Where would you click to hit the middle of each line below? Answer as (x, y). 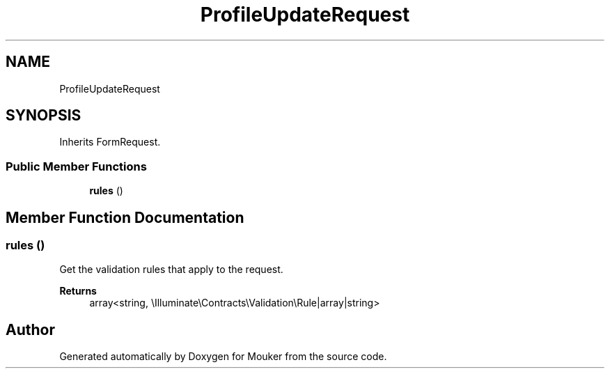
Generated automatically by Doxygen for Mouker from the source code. (223, 357)
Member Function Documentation (125, 217)
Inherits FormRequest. (110, 142)
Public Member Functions (76, 166)
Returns (78, 291)
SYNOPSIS (44, 116)
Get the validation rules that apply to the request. (171, 270)
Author (30, 329)
